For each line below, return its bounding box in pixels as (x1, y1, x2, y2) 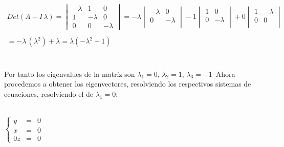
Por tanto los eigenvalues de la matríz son (4, 68, 135, 79)
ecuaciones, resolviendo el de (4, 88, 94, 99)
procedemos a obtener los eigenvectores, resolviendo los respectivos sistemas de (4, 78, 251, 89)
